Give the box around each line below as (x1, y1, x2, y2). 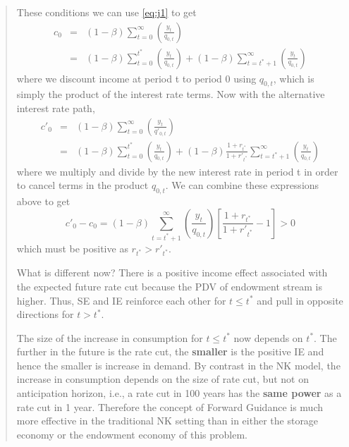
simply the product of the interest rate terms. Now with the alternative (16, 87, 325, 102)
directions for (16, 307, 74, 322)
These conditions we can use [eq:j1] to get (16, 5, 197, 19)
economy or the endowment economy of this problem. (16, 427, 247, 441)
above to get (16, 194, 71, 209)
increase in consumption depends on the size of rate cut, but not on (16, 372, 309, 386)
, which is (273, 71, 314, 85)
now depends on (233, 330, 303, 345)
